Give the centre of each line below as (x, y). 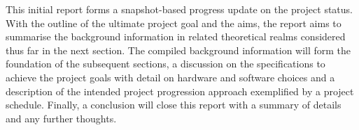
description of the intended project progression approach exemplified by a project (180, 91)
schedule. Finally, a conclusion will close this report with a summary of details (174, 105)
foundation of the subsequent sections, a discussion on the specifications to (166, 64)
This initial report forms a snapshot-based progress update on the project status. (179, 9)
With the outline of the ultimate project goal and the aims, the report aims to (174, 23)
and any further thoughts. (61, 118)
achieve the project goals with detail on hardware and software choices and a (170, 77)
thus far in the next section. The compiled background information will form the (178, 50)
